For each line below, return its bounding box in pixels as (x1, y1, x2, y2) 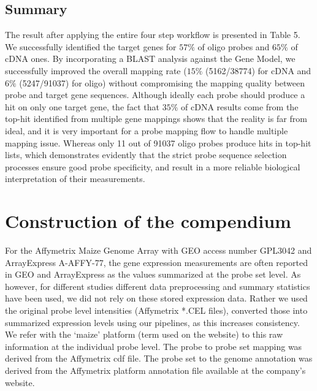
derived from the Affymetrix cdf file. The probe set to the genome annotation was (5, 352, 313, 365)
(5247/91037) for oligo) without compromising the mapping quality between (19, 76, 305, 89)
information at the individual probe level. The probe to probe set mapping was (5, 340, 302, 352)
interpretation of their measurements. (5, 172, 145, 185)
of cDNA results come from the (181, 100, 299, 113)
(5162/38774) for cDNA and (205, 64, 311, 77)
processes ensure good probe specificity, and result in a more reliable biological (5, 160, 300, 173)
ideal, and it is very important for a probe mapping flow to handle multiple (5, 124, 288, 137)
